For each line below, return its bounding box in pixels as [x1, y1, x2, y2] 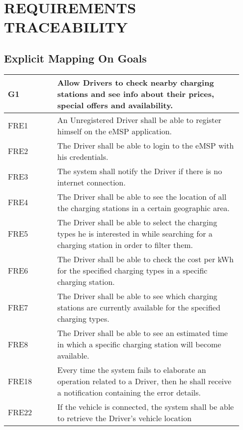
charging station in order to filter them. [57, 239, 193, 250]
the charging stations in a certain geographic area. [57, 202, 230, 214]
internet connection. [57, 176, 126, 188]
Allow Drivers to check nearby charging [57, 76, 214, 88]
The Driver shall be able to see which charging [57, 290, 217, 302]
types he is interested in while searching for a [57, 227, 213, 239]
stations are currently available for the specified [57, 301, 220, 313]
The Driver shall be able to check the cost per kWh [57, 253, 234, 265]
